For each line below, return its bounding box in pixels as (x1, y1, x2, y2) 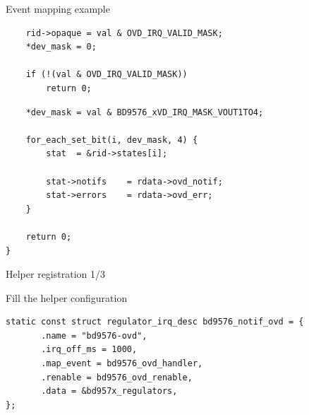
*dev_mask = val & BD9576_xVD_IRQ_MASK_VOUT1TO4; (25, 107, 264, 117)
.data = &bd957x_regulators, (41, 386, 178, 397)
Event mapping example (6, 1, 110, 16)
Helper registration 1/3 (6, 267, 105, 281)
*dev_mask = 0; (25, 42, 97, 52)
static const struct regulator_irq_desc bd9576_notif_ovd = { (6, 317, 304, 327)
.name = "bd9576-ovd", (41, 330, 147, 341)
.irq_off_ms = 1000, (41, 344, 138, 355)
